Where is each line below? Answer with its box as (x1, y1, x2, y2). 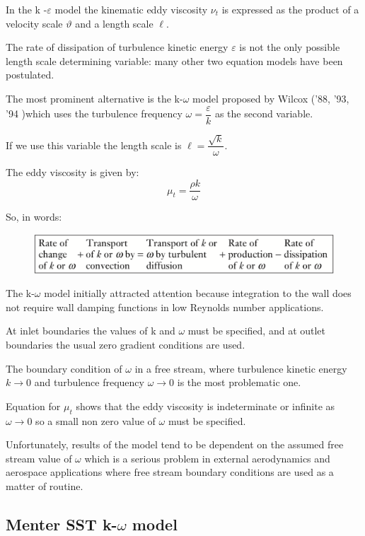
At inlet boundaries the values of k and (6, 323, 175, 338)
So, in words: (6, 209, 62, 224)
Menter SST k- (6, 513, 117, 535)
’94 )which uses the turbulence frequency (6, 106, 182, 121)
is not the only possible (239, 40, 340, 54)
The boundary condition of (6, 361, 122, 375)
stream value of (6, 450, 72, 465)
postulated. (6, 67, 54, 82)
